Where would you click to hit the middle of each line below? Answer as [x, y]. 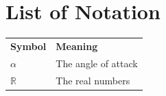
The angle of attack [97, 63]
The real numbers [93, 80]
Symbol [28, 46]
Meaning [77, 46]
